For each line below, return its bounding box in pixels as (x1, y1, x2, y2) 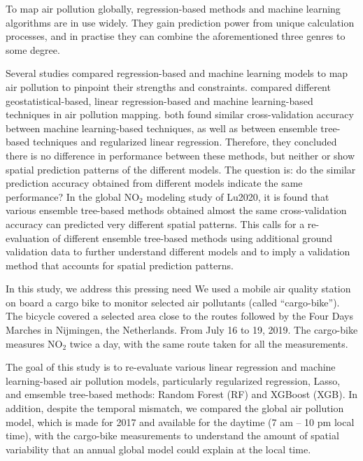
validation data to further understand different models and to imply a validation (6, 244, 350, 259)
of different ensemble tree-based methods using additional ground (52, 230, 333, 245)
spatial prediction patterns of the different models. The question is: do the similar (6, 162, 356, 176)
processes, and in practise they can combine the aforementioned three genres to (6, 29, 346, 43)
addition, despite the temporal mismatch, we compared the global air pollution (6, 401, 344, 416)
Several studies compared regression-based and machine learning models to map (6, 66, 348, 80)
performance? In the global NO (6, 189, 140, 204)
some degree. (6, 42, 60, 57)
